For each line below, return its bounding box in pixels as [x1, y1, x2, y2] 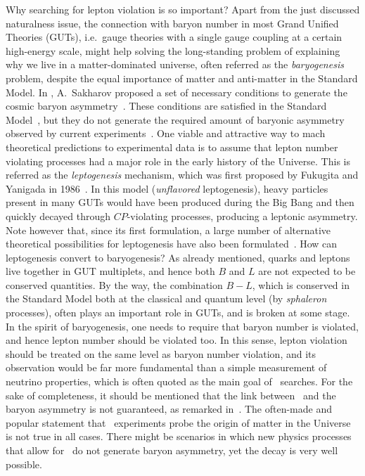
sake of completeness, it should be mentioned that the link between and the [6, 387, 336, 402]
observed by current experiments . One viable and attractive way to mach [6, 126, 326, 141]
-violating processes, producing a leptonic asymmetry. [127, 208, 358, 223]
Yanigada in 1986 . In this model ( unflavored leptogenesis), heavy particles [6, 181, 328, 195]
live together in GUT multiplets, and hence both [6, 264, 215, 278]
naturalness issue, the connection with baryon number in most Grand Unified [6, 15, 339, 30]
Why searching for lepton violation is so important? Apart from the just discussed [6, 2, 360, 16]
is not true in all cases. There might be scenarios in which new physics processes [6, 429, 352, 444]
